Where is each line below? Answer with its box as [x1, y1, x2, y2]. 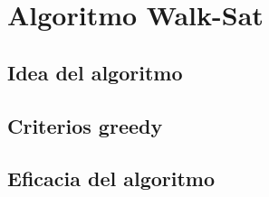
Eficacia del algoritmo [7, 164, 216, 192]
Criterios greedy [7, 111, 163, 139]
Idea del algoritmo [7, 58, 183, 86]
